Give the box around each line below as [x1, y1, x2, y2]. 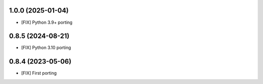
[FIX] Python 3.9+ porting [21, 19, 73, 25]
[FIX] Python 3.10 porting [21, 45, 72, 50]
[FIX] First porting [21, 70, 57, 76]
